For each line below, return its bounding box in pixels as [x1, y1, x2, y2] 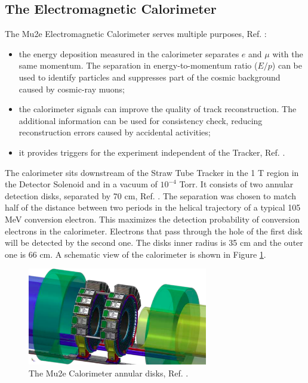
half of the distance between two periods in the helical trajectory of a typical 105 [5, 201, 301, 214]
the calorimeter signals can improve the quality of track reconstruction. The [19, 103, 297, 115]
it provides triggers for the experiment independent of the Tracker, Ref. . [19, 146, 285, 158]
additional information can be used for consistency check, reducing [19, 114, 263, 126]
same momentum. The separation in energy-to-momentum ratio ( [19, 59, 258, 72]
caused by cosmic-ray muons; [19, 82, 125, 95]
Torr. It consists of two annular [179, 178, 294, 190]
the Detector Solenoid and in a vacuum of [5, 178, 158, 190]
